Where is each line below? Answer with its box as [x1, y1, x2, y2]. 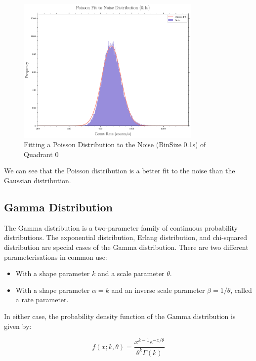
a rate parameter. [15, 294, 69, 305]
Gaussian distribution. [4, 175, 71, 185]
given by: [4, 321, 32, 331]
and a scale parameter [97, 268, 165, 279]
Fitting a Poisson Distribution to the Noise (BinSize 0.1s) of [24, 139, 206, 150]
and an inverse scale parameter [111, 284, 205, 295]
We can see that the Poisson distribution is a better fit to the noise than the [4, 165, 235, 176]
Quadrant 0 [24, 149, 59, 159]
